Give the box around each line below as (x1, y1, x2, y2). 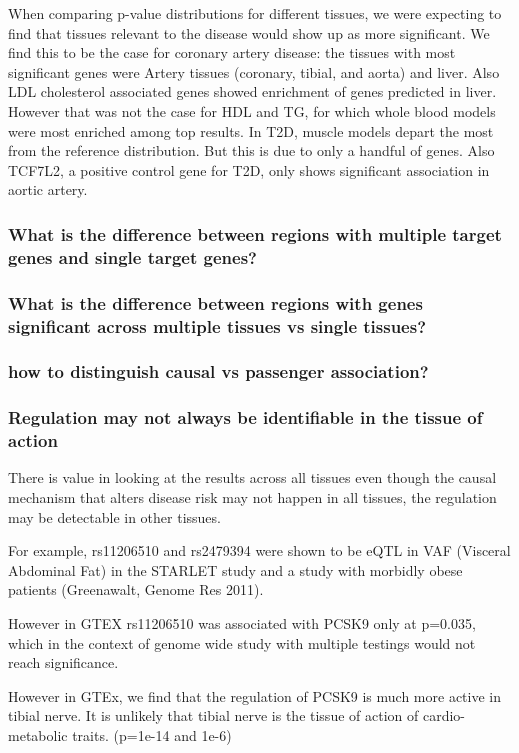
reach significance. (8, 652, 119, 673)
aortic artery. (8, 179, 88, 200)
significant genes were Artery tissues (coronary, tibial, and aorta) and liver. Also (8, 61, 500, 82)
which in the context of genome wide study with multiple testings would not (8, 632, 476, 653)
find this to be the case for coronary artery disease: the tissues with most (8, 42, 456, 63)
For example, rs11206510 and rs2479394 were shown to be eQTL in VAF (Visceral (8, 540, 511, 561)
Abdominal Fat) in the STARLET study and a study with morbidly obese (8, 559, 463, 580)
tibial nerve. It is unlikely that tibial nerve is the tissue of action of (8, 705, 419, 726)
